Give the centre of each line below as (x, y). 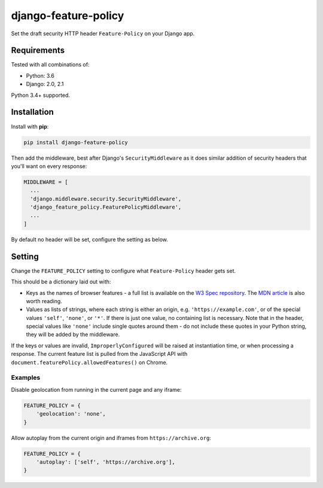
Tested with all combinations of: (50, 65)
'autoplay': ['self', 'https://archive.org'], (106, 462)
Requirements (38, 51)
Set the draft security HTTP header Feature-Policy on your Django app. (103, 33)
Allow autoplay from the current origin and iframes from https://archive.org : (111, 438)
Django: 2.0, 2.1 (45, 84)
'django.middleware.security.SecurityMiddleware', (106, 199)
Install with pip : (30, 126)
